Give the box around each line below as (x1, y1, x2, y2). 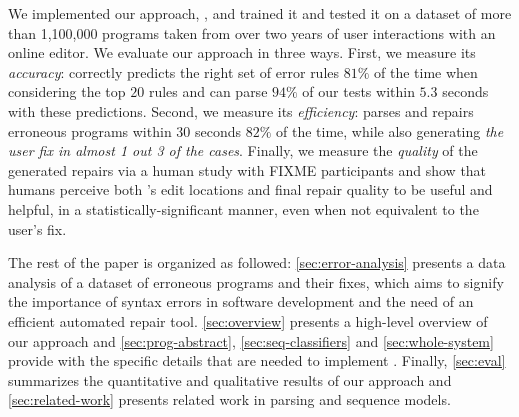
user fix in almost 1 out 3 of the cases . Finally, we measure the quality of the (8, 140, 478, 161)
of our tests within (302, 81, 415, 102)
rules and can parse (148, 81, 268, 102)
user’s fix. (8, 218, 67, 239)
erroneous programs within (8, 120, 172, 141)
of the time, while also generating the (276, 120, 504, 141)
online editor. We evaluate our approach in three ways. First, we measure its (8, 42, 476, 63)
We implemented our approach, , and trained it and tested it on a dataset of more (8, 3, 512, 23)
